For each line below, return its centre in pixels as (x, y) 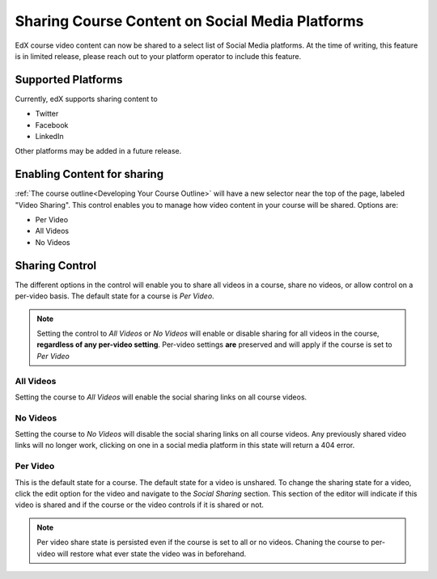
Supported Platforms (69, 80)
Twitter (47, 114)
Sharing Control (56, 266)
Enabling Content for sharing (89, 174)
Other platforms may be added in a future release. (98, 151)
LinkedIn (49, 137)
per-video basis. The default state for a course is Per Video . (115, 296)
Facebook (52, 125)
